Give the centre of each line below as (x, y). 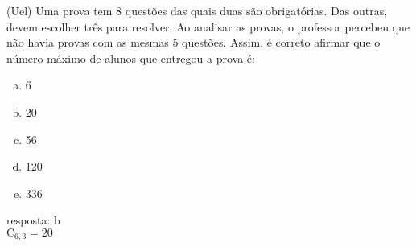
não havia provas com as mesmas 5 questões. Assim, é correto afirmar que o (194, 42)
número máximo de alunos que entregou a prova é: (131, 58)
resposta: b (33, 220)
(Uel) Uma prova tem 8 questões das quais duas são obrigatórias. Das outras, (197, 10)
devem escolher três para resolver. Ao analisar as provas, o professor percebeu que (208, 26)
